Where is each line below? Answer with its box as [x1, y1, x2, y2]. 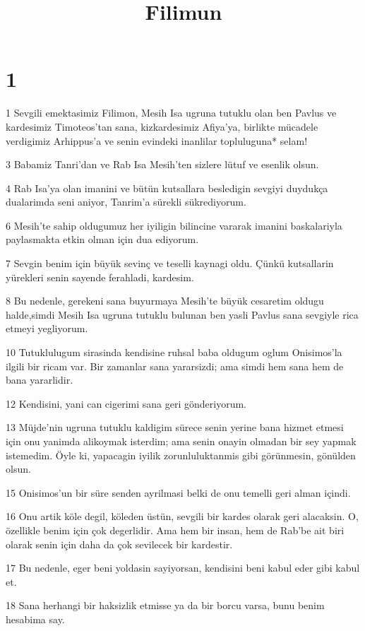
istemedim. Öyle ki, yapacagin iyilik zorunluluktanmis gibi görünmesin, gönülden [6, 447, 356, 462]
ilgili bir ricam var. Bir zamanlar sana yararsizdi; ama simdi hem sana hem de [6, 358, 344, 373]
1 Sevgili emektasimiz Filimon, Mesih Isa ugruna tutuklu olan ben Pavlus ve [6, 105, 337, 120]
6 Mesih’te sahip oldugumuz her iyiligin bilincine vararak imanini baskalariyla [6, 218, 342, 232]
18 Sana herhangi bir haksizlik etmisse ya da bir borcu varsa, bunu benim [6, 598, 325, 613]
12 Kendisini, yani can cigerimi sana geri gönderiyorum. [6, 396, 246, 411]
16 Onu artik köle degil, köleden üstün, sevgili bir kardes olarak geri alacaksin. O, [6, 509, 359, 524]
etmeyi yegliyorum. [6, 321, 88, 336]
